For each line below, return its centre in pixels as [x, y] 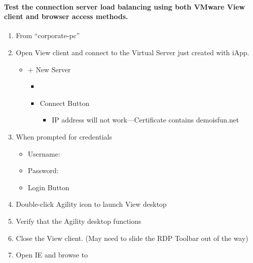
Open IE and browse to [52, 255]
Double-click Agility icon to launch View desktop [91, 204]
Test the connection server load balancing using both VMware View [124, 6]
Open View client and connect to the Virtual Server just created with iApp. [133, 52]
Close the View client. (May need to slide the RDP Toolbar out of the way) [132, 238]
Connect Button [65, 103]
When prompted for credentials [64, 136]
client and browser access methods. [66, 16]
